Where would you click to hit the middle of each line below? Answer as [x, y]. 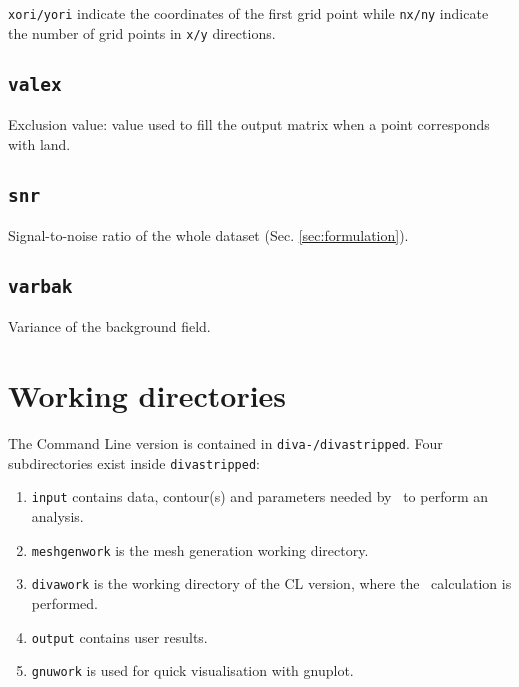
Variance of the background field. [109, 326]
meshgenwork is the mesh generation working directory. [200, 549]
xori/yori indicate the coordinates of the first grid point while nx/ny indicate [248, 13]
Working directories [147, 395]
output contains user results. [119, 636]
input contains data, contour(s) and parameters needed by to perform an [260, 496]
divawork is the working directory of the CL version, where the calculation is [271, 583]
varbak [40, 287]
